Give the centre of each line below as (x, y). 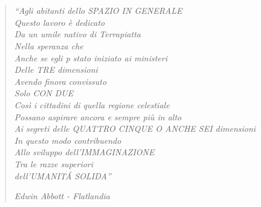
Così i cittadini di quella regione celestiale (92, 104)
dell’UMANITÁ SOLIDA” (63, 175)
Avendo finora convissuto (60, 81)
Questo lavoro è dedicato (60, 22)
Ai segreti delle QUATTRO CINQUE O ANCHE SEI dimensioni (135, 128)
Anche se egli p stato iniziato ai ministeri (91, 57)
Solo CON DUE (44, 93)
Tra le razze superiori (54, 163)
